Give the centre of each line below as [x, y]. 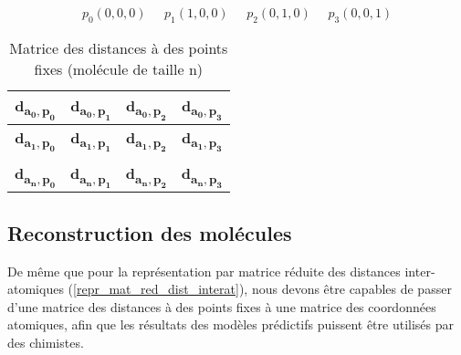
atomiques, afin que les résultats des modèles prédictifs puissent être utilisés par [231, 324]
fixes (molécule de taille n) [119, 68]
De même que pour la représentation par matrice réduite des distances [204, 271]
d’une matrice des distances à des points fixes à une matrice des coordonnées [222, 306]
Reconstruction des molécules [150, 232]
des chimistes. [46, 342]
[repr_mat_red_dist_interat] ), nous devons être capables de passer [262, 289]
